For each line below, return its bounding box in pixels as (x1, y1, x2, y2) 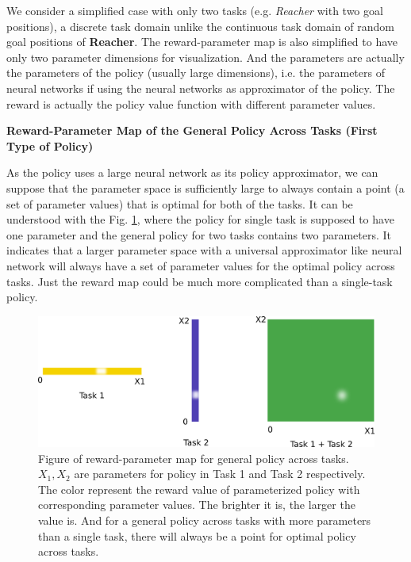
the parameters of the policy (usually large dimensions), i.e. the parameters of (6, 64, 385, 81)
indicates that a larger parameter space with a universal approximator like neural (6, 242, 402, 258)
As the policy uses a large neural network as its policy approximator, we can (6, 164, 378, 181)
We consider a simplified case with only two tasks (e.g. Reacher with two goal (6, 2, 383, 18)
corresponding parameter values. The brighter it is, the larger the (38, 496, 355, 513)
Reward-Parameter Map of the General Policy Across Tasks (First (6, 122, 378, 139)
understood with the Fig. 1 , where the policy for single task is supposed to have (6, 211, 394, 227)
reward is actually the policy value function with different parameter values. (6, 95, 376, 112)
